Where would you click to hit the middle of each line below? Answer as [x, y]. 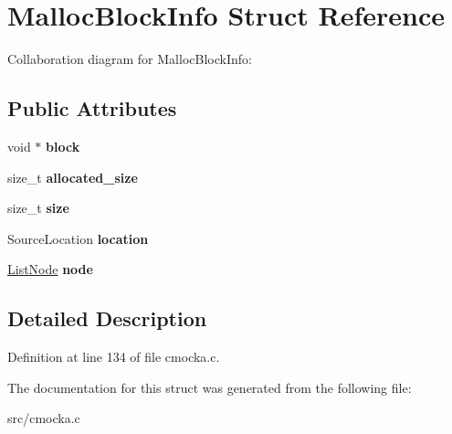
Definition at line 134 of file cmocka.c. [114, 357]
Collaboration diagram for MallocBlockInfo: [130, 59]
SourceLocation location [78, 238]
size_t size [38, 208]
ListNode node [50, 269]
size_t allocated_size [73, 177]
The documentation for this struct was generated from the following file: [210, 387]
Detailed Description [107, 318]
